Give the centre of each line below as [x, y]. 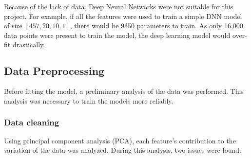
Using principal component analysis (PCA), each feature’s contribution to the [120, 140]
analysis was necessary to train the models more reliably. [89, 100]
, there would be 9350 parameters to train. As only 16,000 [156, 26]
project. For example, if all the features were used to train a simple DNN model [123, 16]
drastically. [29, 44]
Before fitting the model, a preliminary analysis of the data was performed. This [124, 91]
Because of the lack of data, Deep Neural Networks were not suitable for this [119, 6]
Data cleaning [32, 122]
